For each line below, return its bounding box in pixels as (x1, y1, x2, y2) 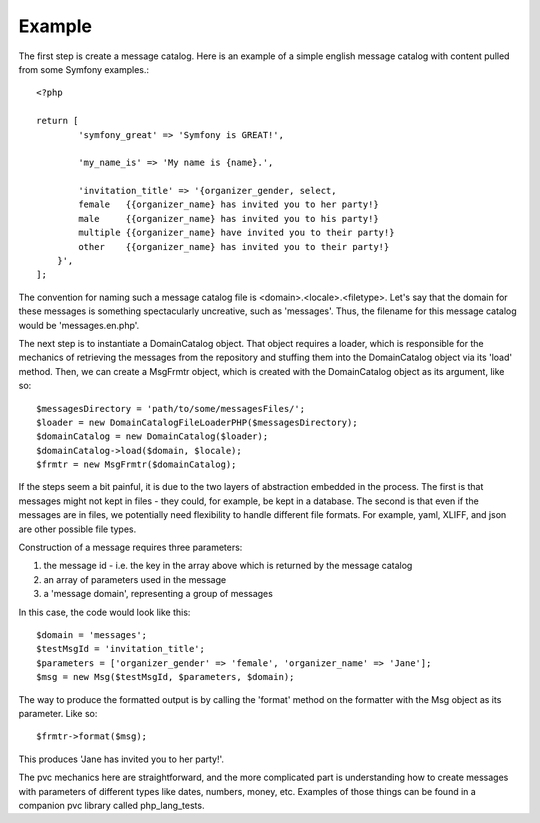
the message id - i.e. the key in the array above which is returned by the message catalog (43, 560, 413, 572)
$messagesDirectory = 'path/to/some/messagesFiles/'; (36, 403, 305, 414)
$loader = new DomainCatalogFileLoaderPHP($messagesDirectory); (36, 416, 359, 428)
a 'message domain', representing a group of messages (43, 588, 274, 600)
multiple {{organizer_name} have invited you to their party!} (78, 227, 395, 239)
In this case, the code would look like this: (18, 606, 191, 618)
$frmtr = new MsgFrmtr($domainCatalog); (36, 459, 237, 470)
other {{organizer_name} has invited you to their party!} (78, 241, 390, 252)
